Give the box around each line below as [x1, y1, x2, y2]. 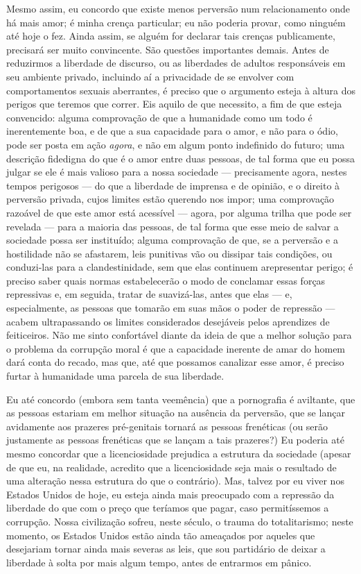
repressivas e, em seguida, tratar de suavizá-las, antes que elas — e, [6, 287, 292, 301]
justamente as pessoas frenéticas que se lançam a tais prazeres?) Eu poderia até [6, 432, 344, 447]
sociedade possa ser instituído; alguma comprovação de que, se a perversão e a [6, 233, 338, 247]
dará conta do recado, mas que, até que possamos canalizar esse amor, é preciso [6, 355, 344, 369]
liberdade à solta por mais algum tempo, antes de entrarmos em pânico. [6, 555, 312, 569]
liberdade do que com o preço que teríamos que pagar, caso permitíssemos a [6, 500, 329, 515]
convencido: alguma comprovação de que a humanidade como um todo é [6, 110, 312, 124]
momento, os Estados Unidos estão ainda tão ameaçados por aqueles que [6, 527, 315, 542]
